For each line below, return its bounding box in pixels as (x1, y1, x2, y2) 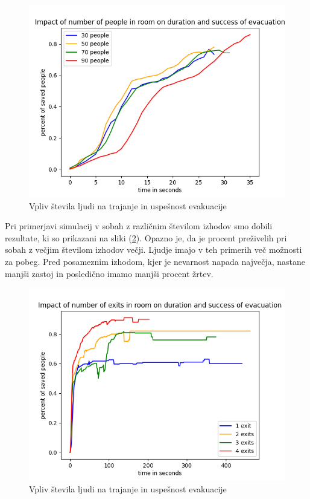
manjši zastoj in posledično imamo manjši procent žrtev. (5, 267, 214, 279)
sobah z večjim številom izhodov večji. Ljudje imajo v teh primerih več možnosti (5, 243, 302, 256)
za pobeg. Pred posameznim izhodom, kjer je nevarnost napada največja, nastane (5, 255, 305, 267)
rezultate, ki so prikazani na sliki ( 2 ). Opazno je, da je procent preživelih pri (5, 231, 287, 244)
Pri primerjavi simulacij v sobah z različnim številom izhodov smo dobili (5, 220, 273, 232)
